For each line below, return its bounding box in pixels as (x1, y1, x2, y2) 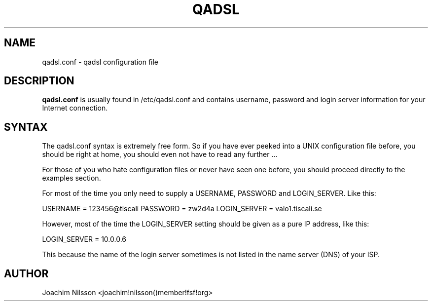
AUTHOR (4, 267, 49, 280)
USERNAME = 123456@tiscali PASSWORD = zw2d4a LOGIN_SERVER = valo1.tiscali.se (42, 204, 322, 213)
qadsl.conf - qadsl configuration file (42, 57, 159, 66)
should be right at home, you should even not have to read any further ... (42, 150, 278, 159)
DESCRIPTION (4, 75, 74, 87)
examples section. (42, 174, 101, 183)
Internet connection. (42, 104, 108, 113)
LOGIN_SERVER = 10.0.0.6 (42, 235, 126, 244)
